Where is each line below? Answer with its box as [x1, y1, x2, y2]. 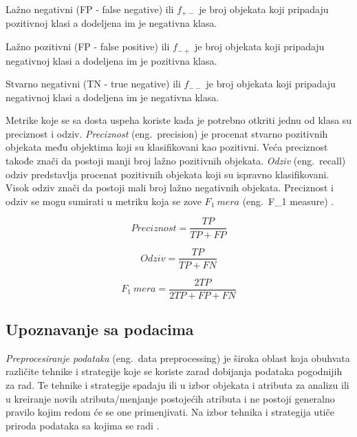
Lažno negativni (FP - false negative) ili [6, 2, 174, 16]
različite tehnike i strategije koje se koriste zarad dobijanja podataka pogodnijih [6, 364, 343, 379]
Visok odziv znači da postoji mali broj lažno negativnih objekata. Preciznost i [6, 180, 334, 195]
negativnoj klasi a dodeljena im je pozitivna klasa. [6, 53, 217, 67]
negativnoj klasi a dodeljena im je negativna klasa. [6, 89, 219, 104]
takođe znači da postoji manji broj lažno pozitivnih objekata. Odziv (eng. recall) [6, 153, 346, 168]
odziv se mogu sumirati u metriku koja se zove [6, 193, 202, 208]
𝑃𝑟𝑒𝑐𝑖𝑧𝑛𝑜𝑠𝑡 [131, 223, 177, 233]
